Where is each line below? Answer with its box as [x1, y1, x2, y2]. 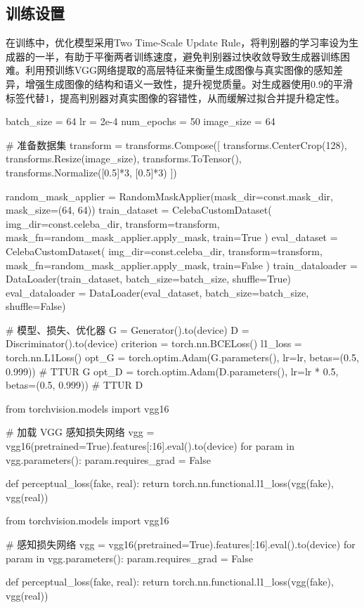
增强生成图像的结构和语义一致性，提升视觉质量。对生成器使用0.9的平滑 [25, 76, 353, 91]
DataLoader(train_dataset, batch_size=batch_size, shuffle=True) [6, 271, 292, 286]
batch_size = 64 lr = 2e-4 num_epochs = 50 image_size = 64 [6, 114, 275, 129]
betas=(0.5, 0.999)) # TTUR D [6, 377, 143, 392]
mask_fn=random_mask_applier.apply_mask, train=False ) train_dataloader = [6, 257, 358, 272]
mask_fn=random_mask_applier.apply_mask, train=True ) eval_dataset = [6, 230, 338, 245]
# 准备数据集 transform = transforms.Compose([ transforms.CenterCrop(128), [6, 137, 347, 152]
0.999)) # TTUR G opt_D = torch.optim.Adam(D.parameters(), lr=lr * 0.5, [6, 363, 339, 378]
